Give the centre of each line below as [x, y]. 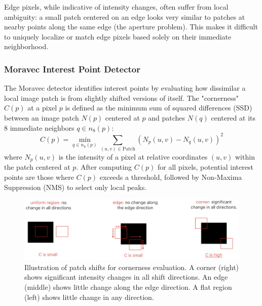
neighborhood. [26, 46]
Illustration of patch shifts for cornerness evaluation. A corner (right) [132, 267]
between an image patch [42, 117]
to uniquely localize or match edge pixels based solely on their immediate [118, 36]
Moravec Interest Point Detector [72, 69]
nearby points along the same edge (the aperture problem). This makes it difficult [131, 27]
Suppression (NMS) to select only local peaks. [76, 187]
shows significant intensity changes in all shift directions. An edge [126, 277]
